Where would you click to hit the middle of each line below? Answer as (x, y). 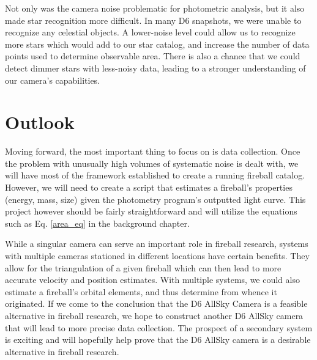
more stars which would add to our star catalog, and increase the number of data (157, 44)
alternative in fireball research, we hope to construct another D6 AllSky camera (154, 315)
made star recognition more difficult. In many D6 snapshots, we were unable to (153, 20)
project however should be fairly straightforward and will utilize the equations (151, 211)
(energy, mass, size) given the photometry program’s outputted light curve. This (155, 199)
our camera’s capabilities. (53, 80)
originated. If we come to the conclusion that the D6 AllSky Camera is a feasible (156, 303)
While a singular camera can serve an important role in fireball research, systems (157, 244)
